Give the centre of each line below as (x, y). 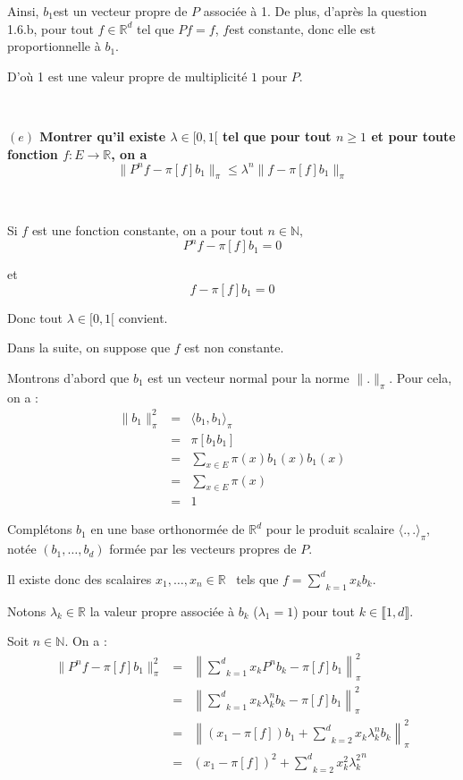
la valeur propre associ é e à (162, 610)
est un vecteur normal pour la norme (248, 377)
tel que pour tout (277, 136)
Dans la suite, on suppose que (89, 348)
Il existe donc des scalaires (80, 578)
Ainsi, (23, 11)
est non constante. (234, 348)
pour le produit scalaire (330, 529)
